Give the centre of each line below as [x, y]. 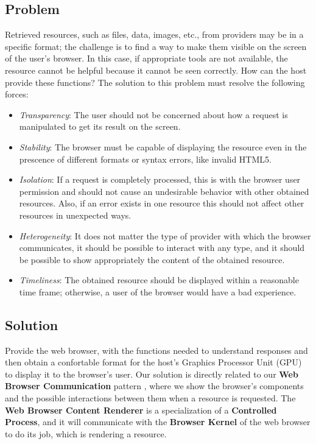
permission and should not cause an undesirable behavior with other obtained [164, 191]
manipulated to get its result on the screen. [100, 126]
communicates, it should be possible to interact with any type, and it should [162, 248]
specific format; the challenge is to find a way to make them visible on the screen [156, 46]
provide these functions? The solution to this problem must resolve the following [155, 82]
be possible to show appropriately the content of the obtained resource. [152, 259]
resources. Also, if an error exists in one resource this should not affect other [162, 203]
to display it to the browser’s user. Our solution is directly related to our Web [152, 374]
